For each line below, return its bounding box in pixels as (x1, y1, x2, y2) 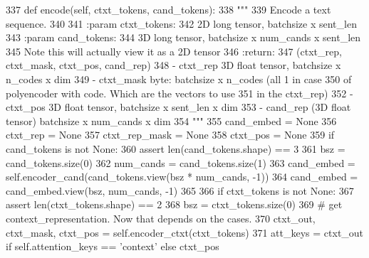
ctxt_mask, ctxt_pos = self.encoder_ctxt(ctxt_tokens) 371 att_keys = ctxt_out (6, 225, 364, 240)
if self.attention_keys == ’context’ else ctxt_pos (6, 239, 219, 254)
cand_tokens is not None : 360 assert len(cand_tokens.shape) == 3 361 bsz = (6, 141, 345, 156)
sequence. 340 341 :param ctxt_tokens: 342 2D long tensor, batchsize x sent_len (6, 16, 357, 31)
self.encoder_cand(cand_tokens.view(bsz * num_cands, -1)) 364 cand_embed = (6, 169, 358, 184)
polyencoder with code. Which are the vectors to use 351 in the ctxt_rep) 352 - (6, 85, 353, 100)
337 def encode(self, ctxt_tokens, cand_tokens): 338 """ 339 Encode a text (6, 2, 331, 16)
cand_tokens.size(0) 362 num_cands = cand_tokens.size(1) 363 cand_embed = (6, 155, 355, 170)
